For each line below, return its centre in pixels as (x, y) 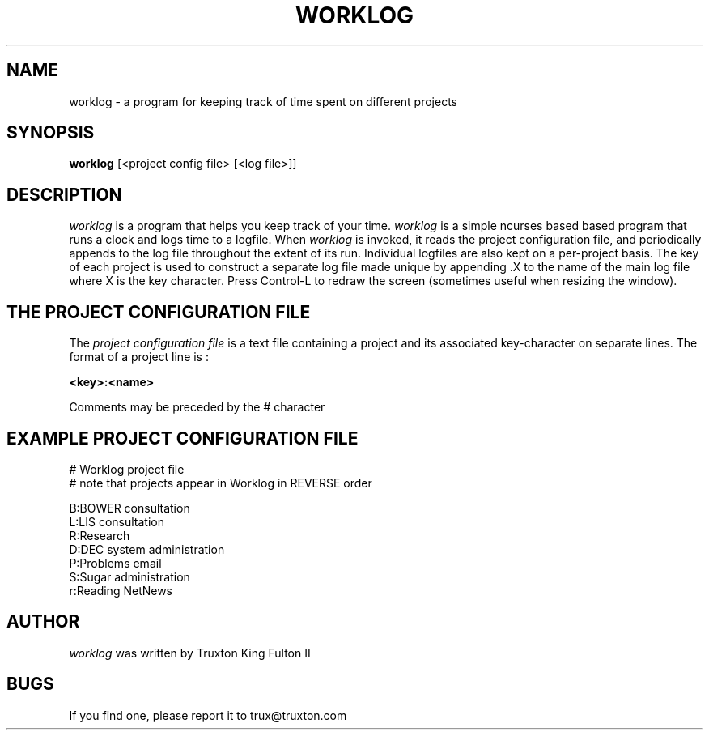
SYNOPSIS (51, 133)
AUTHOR (43, 622)
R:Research (100, 535)
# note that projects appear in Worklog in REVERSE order (221, 483)
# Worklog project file (127, 469)
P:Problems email (115, 563)
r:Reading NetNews (121, 590)
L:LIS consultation (117, 521)
